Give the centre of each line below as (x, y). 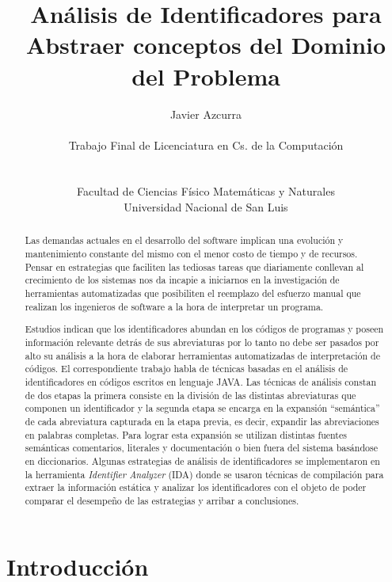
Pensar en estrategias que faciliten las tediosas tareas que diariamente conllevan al (194, 266)
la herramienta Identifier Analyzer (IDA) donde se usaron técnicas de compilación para (204, 474)
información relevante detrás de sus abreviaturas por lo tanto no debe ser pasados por (202, 342)
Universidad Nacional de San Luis (206, 207)
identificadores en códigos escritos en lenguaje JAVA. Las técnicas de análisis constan (201, 381)
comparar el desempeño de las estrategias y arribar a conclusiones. (162, 500)
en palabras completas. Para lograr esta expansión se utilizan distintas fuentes (186, 434)
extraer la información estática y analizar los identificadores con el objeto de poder (196, 487)
